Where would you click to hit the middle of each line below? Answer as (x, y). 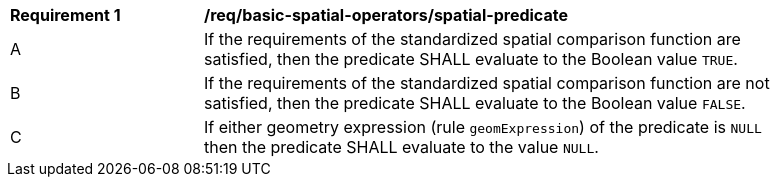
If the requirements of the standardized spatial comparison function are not (487, 83)
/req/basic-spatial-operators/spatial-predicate (386, 15)
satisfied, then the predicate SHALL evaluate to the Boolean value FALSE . (475, 103)
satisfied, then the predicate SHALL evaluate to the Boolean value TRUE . (471, 59)
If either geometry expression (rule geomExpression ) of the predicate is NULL (483, 127)
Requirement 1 (65, 15)
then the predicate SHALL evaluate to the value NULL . (401, 147)
